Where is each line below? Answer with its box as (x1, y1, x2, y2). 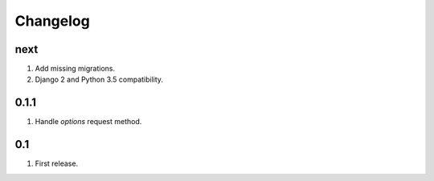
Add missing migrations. (35, 64, 116, 74)
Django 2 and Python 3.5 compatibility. (35, 74, 164, 84)
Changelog (14, 12, 90, 30)
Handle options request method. (35, 117, 142, 127)
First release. (35, 159, 79, 168)
